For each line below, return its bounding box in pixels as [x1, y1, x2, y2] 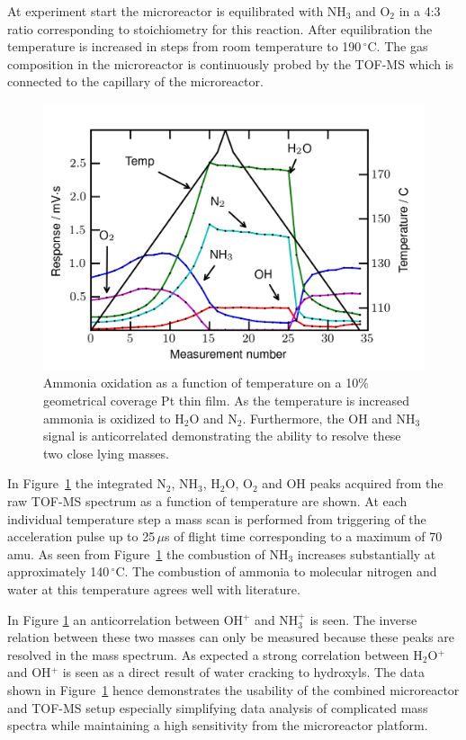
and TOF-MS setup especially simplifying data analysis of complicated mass [7, 698, 428, 717]
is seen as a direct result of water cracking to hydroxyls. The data [62, 663, 425, 682]
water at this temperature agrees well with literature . [7, 579, 300, 598]
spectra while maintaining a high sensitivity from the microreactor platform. [7, 716, 428, 735]
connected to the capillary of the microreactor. [7, 72, 264, 91]
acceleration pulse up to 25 [7, 527, 156, 546]
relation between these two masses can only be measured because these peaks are [7, 628, 454, 646]
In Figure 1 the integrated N [7, 474, 166, 493]
